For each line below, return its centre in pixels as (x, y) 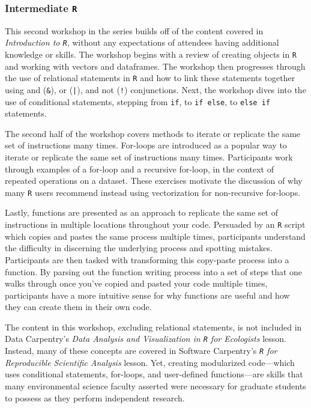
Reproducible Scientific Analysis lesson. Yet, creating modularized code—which (150, 362)
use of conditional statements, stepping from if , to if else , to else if (137, 101)
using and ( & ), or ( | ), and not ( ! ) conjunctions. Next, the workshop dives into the (155, 89)
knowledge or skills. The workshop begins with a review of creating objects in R (151, 54)
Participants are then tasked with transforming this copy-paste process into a (147, 259)
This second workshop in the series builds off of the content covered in (134, 30)
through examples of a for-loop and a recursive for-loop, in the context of (139, 169)
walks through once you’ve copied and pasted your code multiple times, (136, 283)
